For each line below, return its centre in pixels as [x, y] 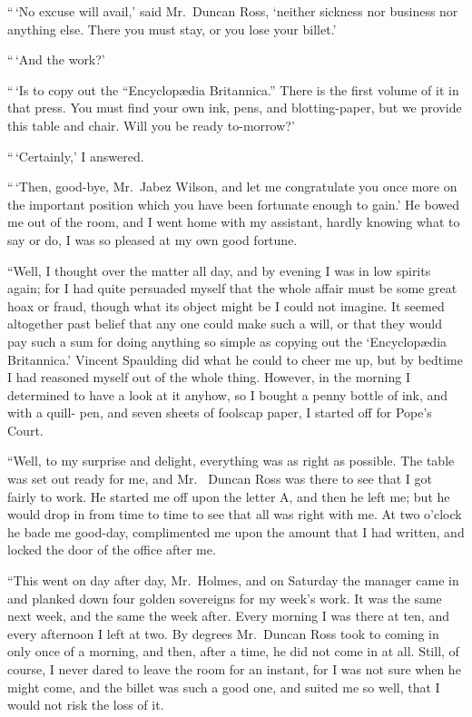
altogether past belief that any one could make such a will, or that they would [225, 324]
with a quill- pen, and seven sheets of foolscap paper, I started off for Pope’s [220, 413]
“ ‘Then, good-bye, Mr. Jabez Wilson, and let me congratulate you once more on [232, 187]
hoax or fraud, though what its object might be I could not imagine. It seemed [226, 305]
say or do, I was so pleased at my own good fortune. [152, 239]
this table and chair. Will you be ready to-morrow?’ [151, 125]
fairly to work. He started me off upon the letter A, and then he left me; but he [229, 496]
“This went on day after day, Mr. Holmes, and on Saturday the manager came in [233, 580]
